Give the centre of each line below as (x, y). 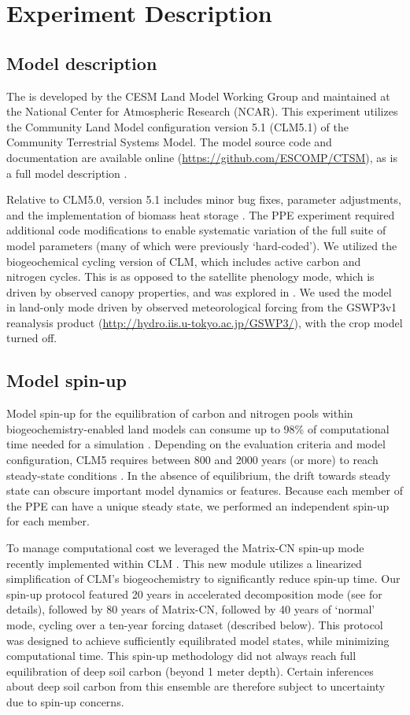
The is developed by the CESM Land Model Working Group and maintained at (198, 96)
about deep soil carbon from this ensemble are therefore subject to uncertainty (196, 686)
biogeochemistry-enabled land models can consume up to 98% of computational (198, 428)
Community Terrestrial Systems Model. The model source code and (169, 142)
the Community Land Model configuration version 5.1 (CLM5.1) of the (177, 126)
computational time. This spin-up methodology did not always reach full (181, 656)
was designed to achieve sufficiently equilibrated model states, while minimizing (198, 640)
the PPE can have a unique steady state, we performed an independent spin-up (198, 505)
